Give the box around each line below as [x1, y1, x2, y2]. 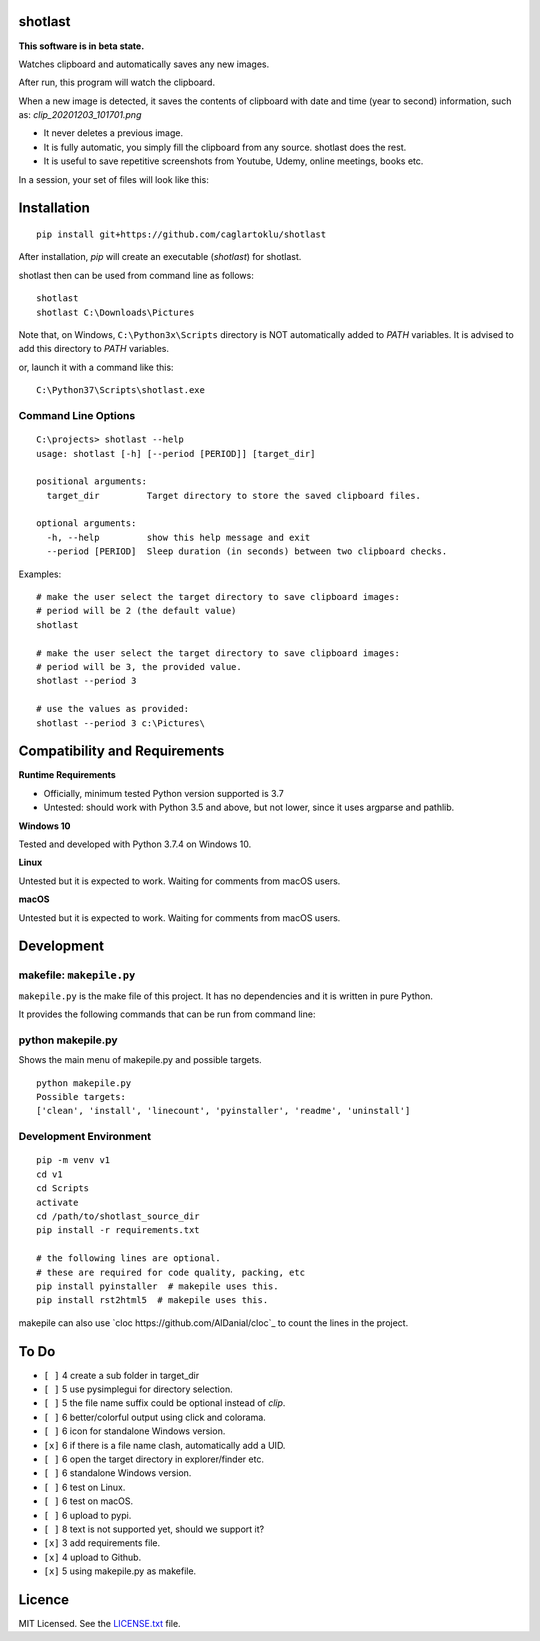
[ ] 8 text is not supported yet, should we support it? [43, 1523, 265, 1535]
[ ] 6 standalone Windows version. [43, 1467, 192, 1479]
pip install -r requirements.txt [36, 1225, 200, 1236]
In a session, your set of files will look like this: [18, 173, 209, 185]
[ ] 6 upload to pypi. [43, 1509, 132, 1521]
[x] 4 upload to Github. [43, 1551, 142, 1563]
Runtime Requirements [18, 769, 117, 781]
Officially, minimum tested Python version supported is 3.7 [43, 787, 284, 799]
